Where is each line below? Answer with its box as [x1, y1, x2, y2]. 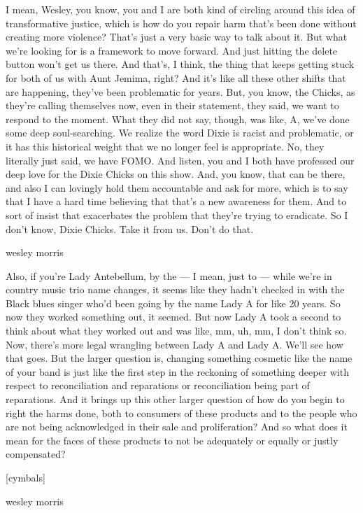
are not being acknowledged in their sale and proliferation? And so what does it [6, 419, 348, 434]
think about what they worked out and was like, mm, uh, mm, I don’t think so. [6, 323, 347, 338]
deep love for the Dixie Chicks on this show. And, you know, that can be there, [6, 167, 346, 181]
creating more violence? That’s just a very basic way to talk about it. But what [6, 29, 348, 44]
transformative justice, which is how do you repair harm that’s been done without [6, 15, 357, 30]
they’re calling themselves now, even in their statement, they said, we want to [6, 98, 339, 113]
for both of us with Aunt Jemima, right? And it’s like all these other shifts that [6, 70, 346, 85]
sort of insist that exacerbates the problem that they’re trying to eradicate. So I [6, 207, 348, 222]
